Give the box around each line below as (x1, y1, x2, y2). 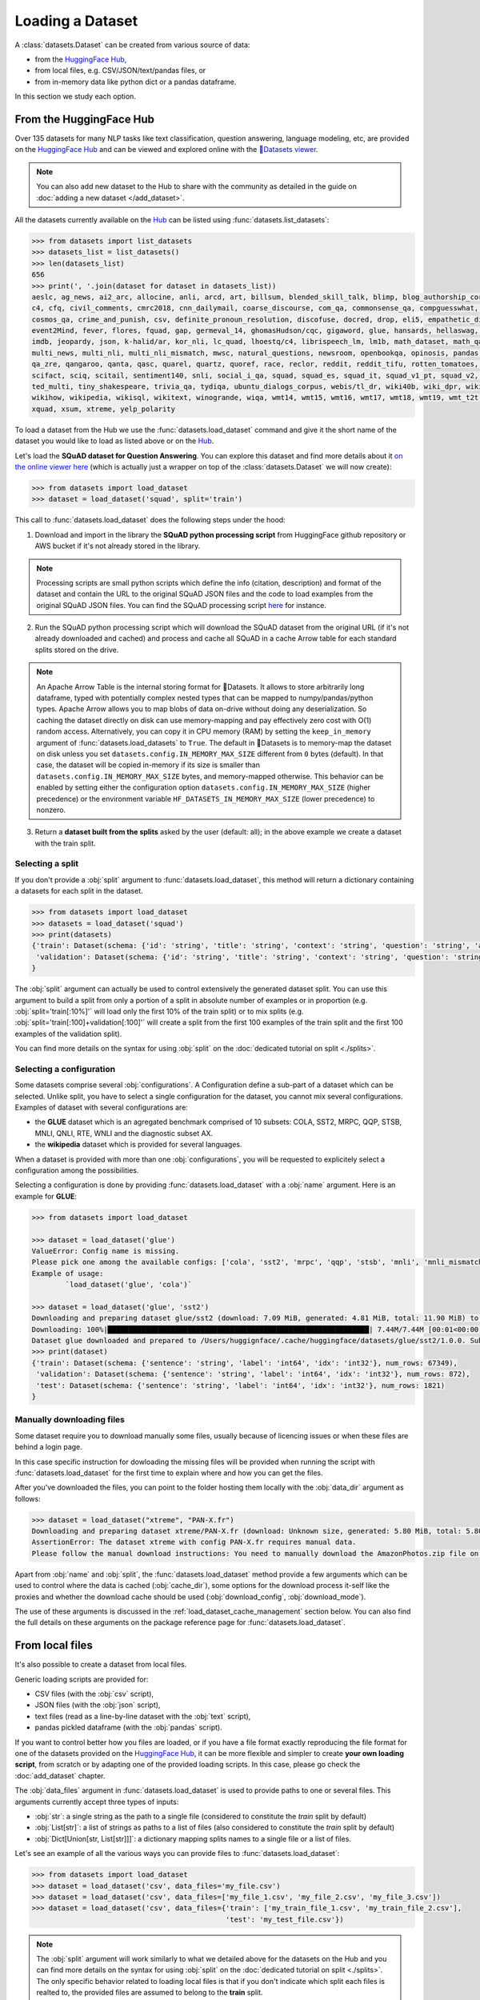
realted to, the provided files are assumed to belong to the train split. (36, 1988, 263, 1998)
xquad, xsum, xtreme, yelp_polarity (31, 404, 176, 414)
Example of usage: (31, 1269, 104, 1278)
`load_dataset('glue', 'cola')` (65, 1280, 192, 1290)
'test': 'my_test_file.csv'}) (225, 1914, 344, 1924)
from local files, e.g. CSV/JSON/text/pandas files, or (34, 66, 206, 75)
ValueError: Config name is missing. (31, 1246, 180, 1255)
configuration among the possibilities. (14, 1165, 139, 1175)
